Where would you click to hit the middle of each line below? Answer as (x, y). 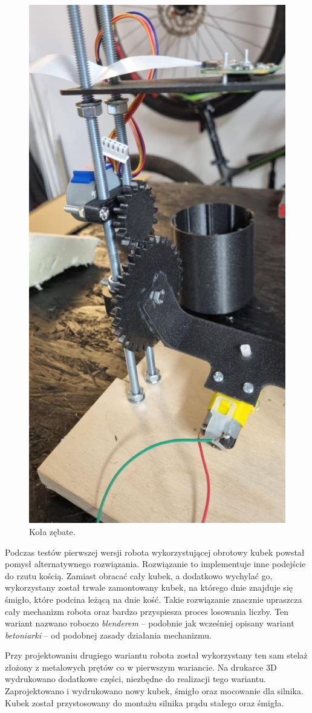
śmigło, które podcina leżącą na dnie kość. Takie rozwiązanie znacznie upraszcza (154, 599)
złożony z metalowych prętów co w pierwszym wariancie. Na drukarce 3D (141, 667)
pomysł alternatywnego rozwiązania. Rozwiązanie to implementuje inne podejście (155, 564)
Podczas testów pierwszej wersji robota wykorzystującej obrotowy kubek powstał (155, 552)
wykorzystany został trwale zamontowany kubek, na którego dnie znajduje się (149, 587)
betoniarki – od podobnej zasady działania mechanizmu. (109, 635)
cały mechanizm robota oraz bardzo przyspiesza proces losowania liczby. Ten (147, 611)
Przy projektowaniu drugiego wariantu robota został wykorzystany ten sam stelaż (156, 655)
